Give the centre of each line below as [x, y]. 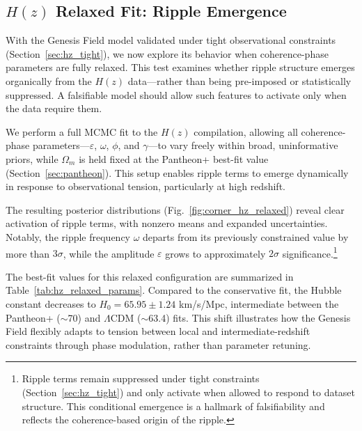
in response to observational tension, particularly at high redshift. [145, 186]
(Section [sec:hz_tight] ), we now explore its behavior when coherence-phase [167, 53]
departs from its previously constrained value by [246, 236]
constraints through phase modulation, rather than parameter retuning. [158, 344]
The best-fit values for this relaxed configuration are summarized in [150, 276]
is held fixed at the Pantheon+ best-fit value [174, 158]
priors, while [32, 158]
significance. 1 [310, 252]
